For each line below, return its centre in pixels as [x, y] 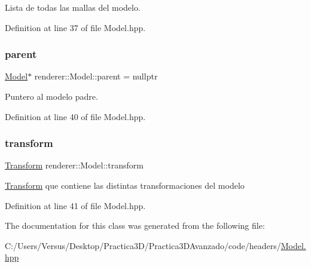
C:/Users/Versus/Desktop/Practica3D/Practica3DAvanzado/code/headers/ [143, 245]
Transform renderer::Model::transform [74, 165]
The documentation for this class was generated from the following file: [135, 225]
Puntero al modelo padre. [51, 96]
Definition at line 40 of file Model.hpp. [75, 116]
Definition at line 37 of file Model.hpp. [75, 27]
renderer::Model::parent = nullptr [96, 76]
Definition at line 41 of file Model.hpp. [75, 205]
